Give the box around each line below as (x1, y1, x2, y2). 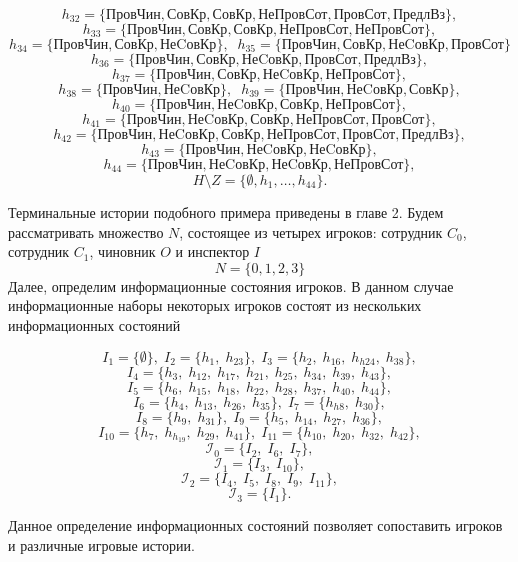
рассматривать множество (8, 221, 164, 242)
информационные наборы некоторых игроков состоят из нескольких (8, 295, 422, 316)
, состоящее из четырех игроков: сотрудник (179, 221, 443, 242)
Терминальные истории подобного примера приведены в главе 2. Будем (8, 202, 444, 222)
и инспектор (175, 241, 250, 262)
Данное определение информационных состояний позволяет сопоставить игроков (8, 515, 503, 536)
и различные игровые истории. (8, 535, 195, 556)
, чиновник (89, 241, 156, 262)
